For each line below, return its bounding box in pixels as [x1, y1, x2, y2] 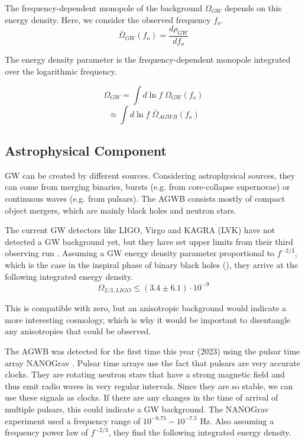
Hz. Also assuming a [200, 414, 274, 427]
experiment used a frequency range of [5, 414, 141, 427]
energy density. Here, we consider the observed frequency [5, 13, 211, 25]
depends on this [225, 2, 282, 14]
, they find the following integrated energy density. [108, 426, 291, 438]
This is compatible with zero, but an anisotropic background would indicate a [5, 302, 286, 314]
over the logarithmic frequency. [5, 65, 117, 78]
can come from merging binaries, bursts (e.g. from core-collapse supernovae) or [5, 180, 290, 193]
